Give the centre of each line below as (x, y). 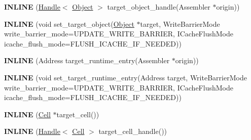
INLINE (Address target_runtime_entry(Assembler (87, 60)
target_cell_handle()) (133, 131)
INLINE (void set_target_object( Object (69, 24)
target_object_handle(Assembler (159, 7)
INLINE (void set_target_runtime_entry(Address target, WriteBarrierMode (126, 77)
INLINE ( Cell (27, 114)
